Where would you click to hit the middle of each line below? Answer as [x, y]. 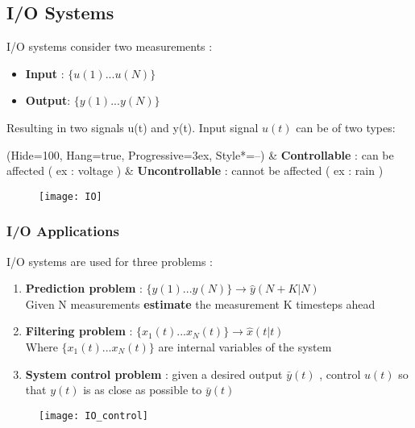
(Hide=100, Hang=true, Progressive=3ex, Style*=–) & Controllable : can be [200, 154]
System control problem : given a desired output [154, 374]
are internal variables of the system [245, 347]
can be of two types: [346, 127]
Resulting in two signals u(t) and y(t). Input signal [133, 127]
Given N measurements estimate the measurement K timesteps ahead [200, 303]
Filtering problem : [79, 331]
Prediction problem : [84, 288]
